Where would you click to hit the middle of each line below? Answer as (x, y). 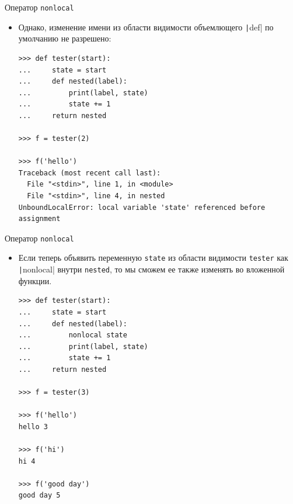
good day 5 (39, 496)
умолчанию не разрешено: (65, 38)
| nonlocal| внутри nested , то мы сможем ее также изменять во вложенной (151, 269)
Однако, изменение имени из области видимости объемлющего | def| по (146, 27)
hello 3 (33, 427)
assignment (39, 219)
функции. (35, 280)
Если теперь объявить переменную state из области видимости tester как (153, 258)
